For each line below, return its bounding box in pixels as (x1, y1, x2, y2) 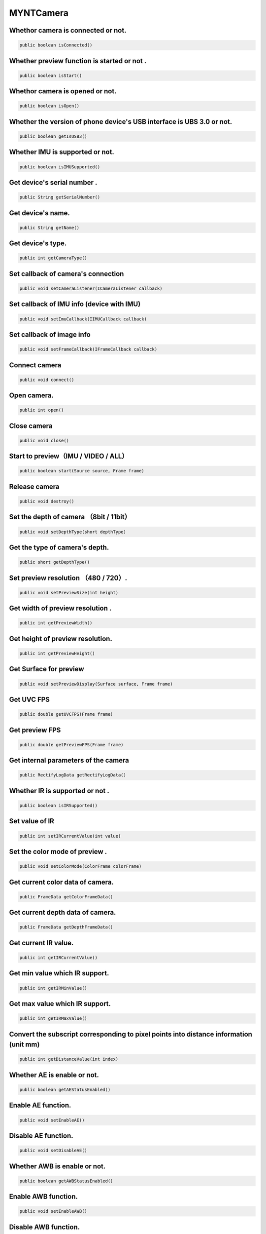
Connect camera (9, 361, 62, 369)
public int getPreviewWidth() (19, 620, 93, 626)
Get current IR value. (9, 938, 74, 947)
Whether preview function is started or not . (9, 57, 147, 65)
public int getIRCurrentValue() (19, 955, 98, 960)
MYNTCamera (9, 7, 69, 18)
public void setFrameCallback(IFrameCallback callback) (19, 347, 158, 352)
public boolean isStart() (19, 73, 82, 78)
